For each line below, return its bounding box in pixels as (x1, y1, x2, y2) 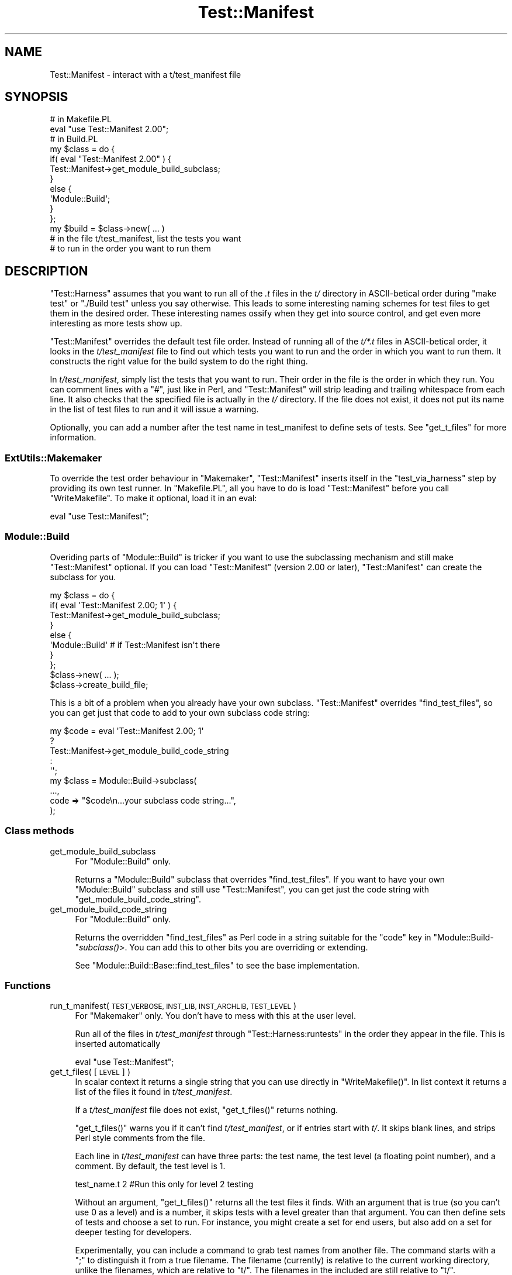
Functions (5, 979, 51, 991)
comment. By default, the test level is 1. (75, 1161, 226, 1171)
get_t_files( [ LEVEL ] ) (50, 1067, 131, 1077)
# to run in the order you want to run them (50, 243, 211, 254)
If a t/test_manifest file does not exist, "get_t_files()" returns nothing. (75, 1105, 338, 1115)
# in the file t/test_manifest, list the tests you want (50, 233, 241, 244)
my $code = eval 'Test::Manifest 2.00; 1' (50, 725, 204, 736)
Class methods (5, 825, 74, 837)
